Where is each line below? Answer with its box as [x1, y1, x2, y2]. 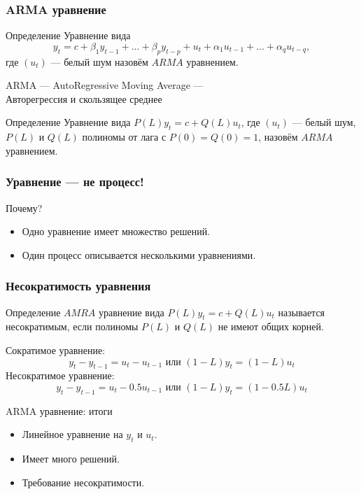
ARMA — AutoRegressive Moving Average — [6, 78, 204, 92]
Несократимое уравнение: [6, 368, 115, 383]
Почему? [6, 200, 43, 215]
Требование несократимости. [22, 474, 145, 489]
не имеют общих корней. [218, 319, 324, 334]
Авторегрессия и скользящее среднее [6, 91, 162, 106]
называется [278, 304, 325, 319]
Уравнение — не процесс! [6, 173, 144, 190]
